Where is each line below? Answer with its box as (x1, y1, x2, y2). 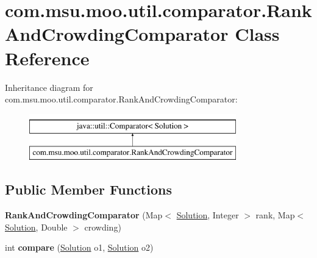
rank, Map (255, 209, 295, 221)
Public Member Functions (5, 180, 172, 199)
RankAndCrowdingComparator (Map (5, 209, 163, 221)
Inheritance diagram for (5, 81, 93, 93)
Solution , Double (5, 220, 68, 233)
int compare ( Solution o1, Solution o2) (5, 241, 154, 254)
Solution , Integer (176, 209, 239, 221)
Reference (5, 45, 90, 70)
